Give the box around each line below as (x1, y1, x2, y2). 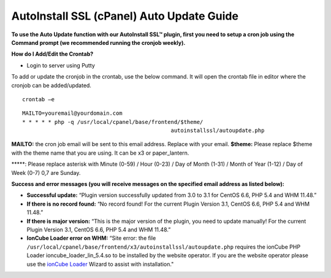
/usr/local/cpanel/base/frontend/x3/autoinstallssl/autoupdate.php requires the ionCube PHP (26, 243, 300, 250)
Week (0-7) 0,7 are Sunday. (11, 169, 81, 176)
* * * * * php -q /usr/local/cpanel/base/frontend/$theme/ (22, 118, 204, 125)
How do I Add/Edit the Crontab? (11, 50, 94, 58)
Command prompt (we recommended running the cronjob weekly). (11, 39, 186, 46)
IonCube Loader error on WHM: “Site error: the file (26, 234, 156, 242)
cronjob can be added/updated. (11, 82, 92, 89)
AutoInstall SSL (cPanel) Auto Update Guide (11, 9, 239, 23)
